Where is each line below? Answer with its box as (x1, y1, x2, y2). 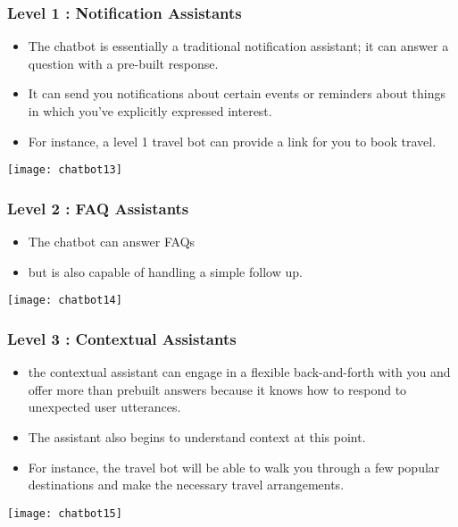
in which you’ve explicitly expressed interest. (28, 102, 272, 120)
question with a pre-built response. (28, 54, 219, 72)
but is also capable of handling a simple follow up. (28, 262, 303, 280)
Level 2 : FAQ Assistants (7, 197, 189, 219)
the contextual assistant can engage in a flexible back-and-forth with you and (28, 363, 451, 381)
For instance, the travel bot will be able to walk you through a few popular (28, 457, 440, 476)
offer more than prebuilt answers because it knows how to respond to (28, 380, 407, 398)
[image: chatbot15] (7, 506, 122, 520)
